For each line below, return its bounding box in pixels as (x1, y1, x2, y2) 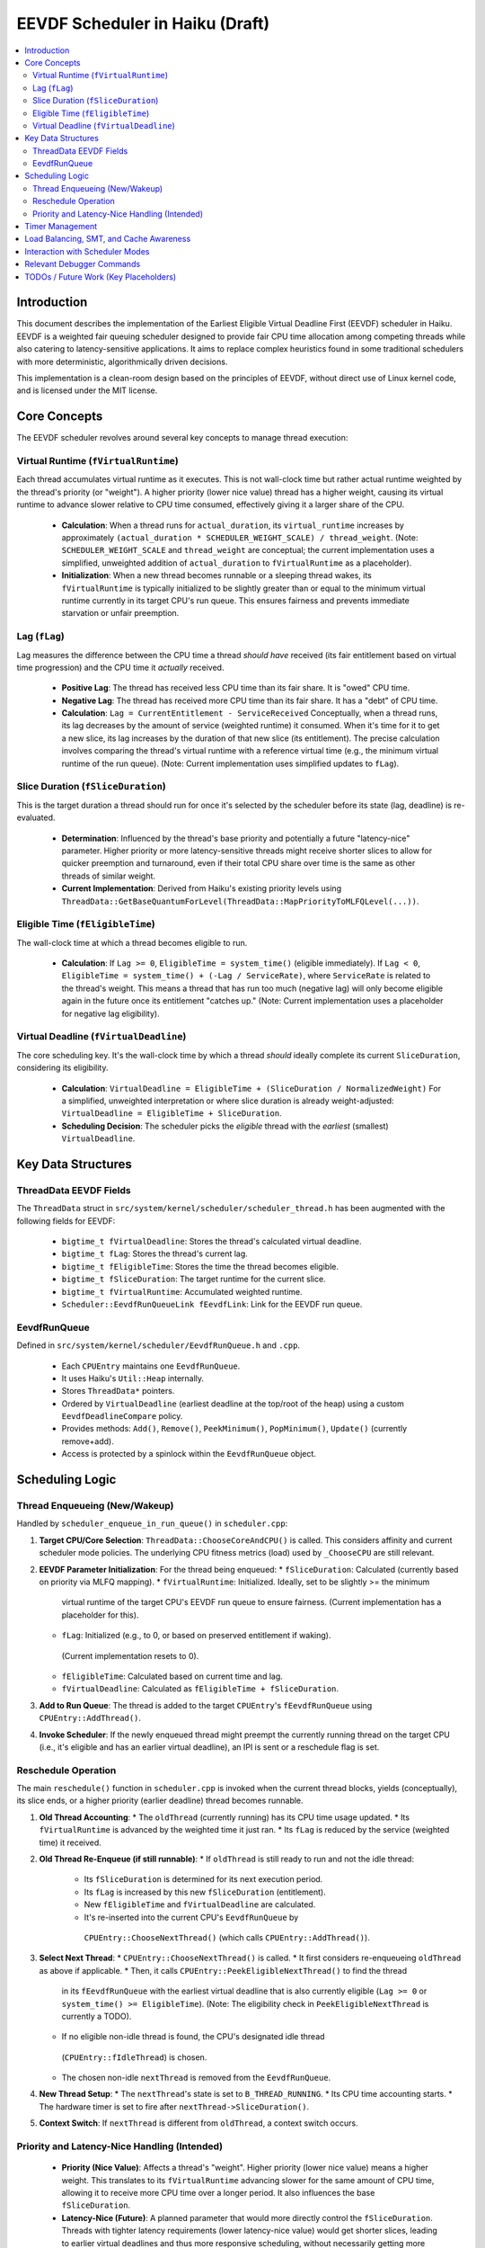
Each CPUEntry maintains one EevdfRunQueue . (61, 1360, 241, 1371)
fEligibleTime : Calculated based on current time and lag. (61, 1671, 283, 1682)
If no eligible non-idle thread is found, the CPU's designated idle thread (61, 2031, 325, 2042)
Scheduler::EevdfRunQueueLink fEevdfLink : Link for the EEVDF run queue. (61, 1299, 363, 1309)
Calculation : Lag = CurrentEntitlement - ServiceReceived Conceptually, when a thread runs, (61, 708, 438, 718)
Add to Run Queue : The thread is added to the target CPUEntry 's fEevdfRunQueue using (39, 1699, 373, 1710)
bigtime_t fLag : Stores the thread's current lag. (61, 1248, 249, 1259)
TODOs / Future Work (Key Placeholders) (24, 271, 177, 282)
